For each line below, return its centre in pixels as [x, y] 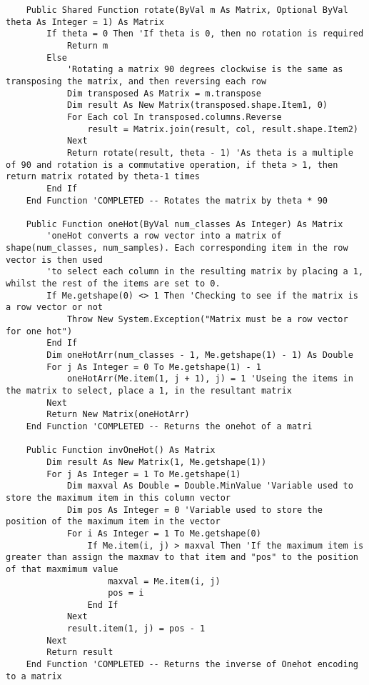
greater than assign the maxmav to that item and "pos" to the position [182, 557]
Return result [80, 652]
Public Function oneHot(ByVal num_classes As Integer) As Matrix [184, 224]
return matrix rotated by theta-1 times [103, 177]
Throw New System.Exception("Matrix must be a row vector [207, 320]
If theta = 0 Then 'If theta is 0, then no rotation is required [205, 34]
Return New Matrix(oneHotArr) [118, 415]
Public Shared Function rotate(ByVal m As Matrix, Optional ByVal [187, 10]
